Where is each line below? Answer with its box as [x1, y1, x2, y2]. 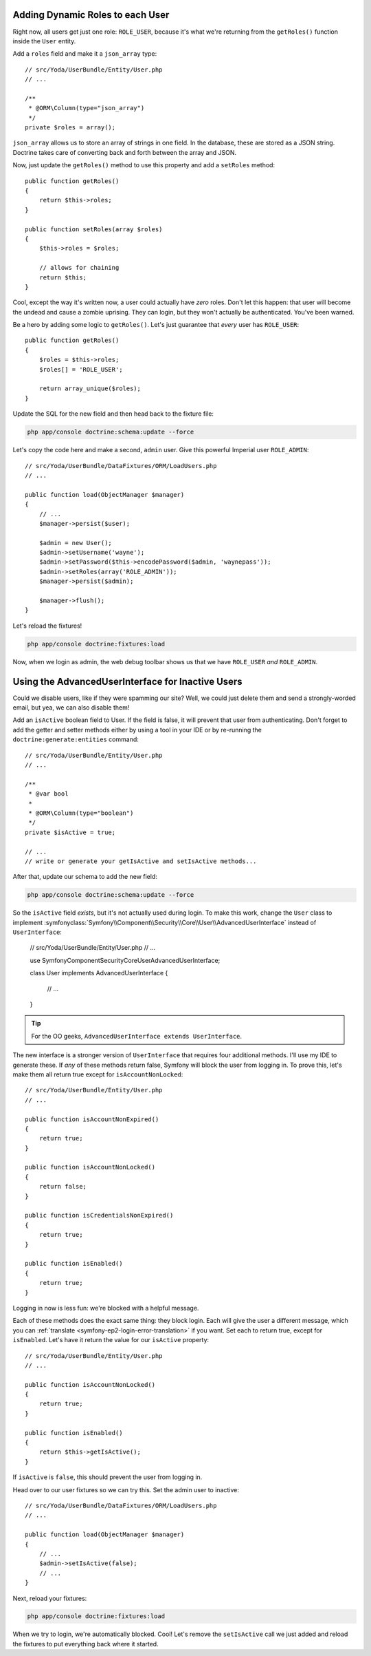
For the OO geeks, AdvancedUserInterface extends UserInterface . [31, 1032, 243, 1040]
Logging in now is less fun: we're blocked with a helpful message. [12, 1304, 199, 1312]
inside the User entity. [12, 36, 76, 45]
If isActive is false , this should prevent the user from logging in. [12, 1473, 203, 1481]
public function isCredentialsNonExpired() [25, 1211, 174, 1220]
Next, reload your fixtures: [12, 1594, 87, 1602]
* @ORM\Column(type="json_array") [28, 104, 145, 112]
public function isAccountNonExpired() [25, 1115, 159, 1123]
